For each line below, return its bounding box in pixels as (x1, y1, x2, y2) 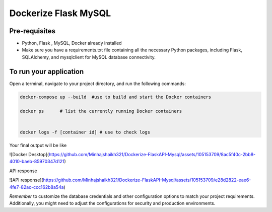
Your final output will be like (9, 142, 67, 148)
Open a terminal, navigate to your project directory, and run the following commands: (9, 81, 186, 87)
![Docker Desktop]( (9, 152, 49, 158)
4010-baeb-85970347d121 (9, 159, 64, 165)
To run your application (9, 67, 84, 76)
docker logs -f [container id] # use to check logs (20, 129, 151, 135)
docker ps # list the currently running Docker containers (20, 108, 182, 114)
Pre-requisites (9, 27, 55, 35)
